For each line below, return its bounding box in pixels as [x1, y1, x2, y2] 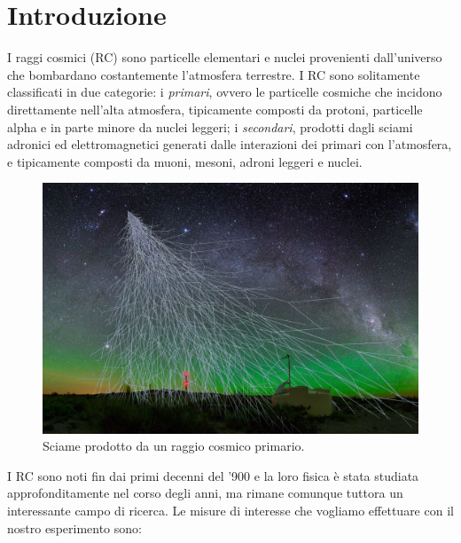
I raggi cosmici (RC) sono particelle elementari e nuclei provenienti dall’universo [7, 48, 442, 67]
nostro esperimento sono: [7, 518, 142, 537]
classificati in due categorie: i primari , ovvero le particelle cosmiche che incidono [7, 83, 442, 101]
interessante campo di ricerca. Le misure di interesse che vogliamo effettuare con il [7, 501, 454, 520]
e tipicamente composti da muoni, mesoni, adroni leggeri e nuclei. [7, 152, 363, 170]
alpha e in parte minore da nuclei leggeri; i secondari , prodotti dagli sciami [7, 117, 413, 136]
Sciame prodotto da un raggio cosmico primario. [43, 437, 305, 455]
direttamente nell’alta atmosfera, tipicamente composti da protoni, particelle [7, 99, 423, 118]
